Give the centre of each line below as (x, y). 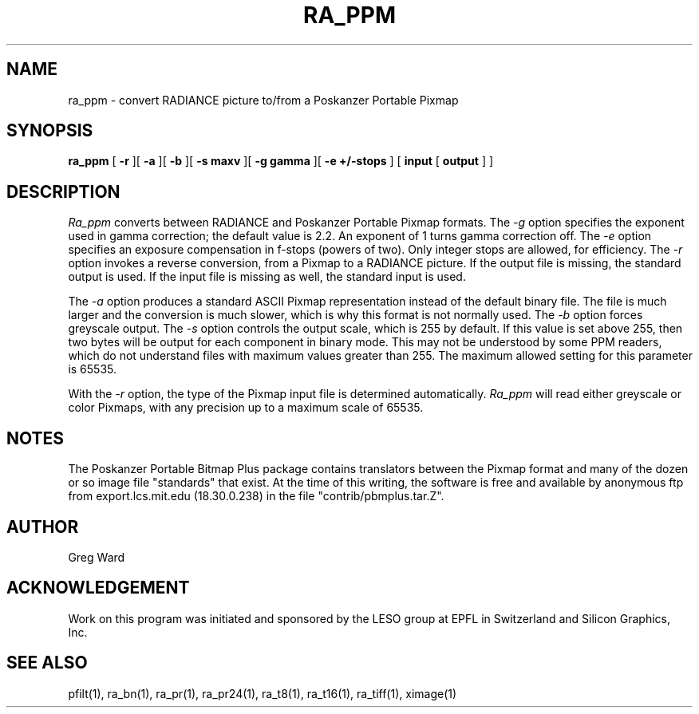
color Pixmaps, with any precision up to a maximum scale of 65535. (246, 408)
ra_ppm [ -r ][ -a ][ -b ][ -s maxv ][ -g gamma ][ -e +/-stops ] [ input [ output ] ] (281, 161)
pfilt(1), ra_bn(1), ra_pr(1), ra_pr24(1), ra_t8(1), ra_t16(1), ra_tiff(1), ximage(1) (263, 693)
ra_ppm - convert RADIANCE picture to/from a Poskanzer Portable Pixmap (263, 100)
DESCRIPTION (63, 191)
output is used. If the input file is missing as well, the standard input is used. (267, 277)
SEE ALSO (47, 663)
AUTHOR (43, 527)
